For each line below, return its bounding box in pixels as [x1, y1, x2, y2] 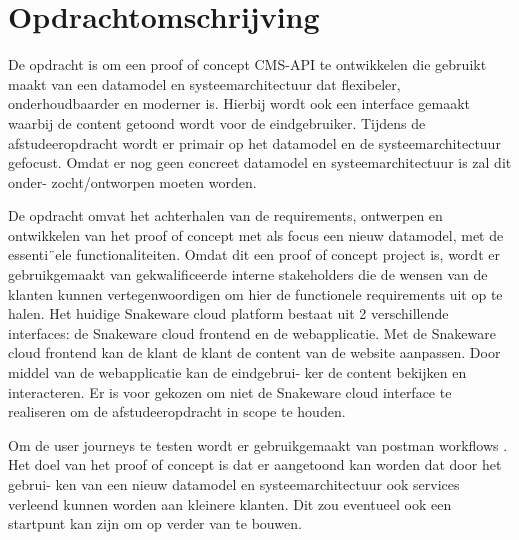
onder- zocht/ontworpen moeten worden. [8, 171, 257, 192]
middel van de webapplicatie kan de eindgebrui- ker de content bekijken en [8, 362, 467, 383]
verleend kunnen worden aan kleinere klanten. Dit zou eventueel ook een [8, 493, 452, 514]
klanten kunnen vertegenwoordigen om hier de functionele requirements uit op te [8, 283, 503, 304]
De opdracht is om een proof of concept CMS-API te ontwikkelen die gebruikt [8, 54, 487, 75]
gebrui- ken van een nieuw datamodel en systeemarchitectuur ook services [8, 474, 460, 494]
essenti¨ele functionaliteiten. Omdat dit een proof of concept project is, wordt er [8, 244, 500, 265]
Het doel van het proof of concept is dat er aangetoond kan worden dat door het [8, 454, 502, 475]
